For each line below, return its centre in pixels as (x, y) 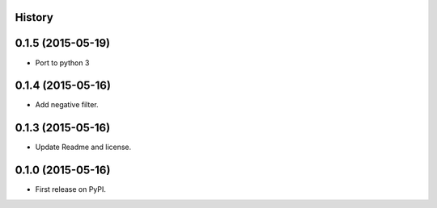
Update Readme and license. (83, 147)
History (34, 17)
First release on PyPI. (71, 189)
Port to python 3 (62, 62)
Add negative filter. (67, 105)
